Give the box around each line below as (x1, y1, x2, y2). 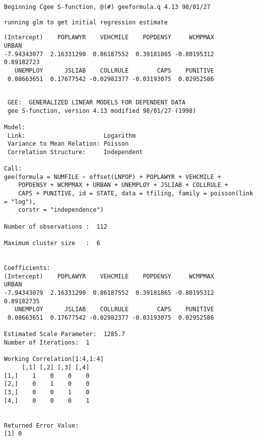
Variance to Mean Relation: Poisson (7, 140, 129, 148)
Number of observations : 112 (4, 223, 107, 230)
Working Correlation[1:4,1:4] (4, 355, 104, 363)
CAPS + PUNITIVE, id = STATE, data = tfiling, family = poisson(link (18, 190, 254, 197)
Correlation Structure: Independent (7, 148, 143, 156)
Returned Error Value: (4, 422, 79, 429)
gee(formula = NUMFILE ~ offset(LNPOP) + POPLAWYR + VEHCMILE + (4, 173, 221, 180)
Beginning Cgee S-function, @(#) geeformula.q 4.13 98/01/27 (4, 3, 211, 10)
